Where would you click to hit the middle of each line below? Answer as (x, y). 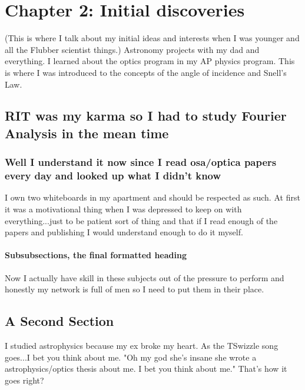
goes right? (24, 380)
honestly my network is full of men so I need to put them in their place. (135, 289)
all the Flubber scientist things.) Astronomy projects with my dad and (132, 49)
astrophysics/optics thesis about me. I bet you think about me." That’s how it (146, 369)
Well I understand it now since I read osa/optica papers (141, 162)
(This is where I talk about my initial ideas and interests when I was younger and (152, 38)
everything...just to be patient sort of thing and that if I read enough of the (141, 220)
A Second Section (59, 321)
